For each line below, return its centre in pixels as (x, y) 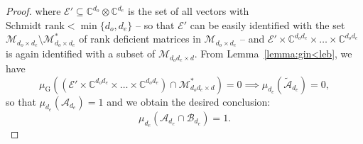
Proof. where (33, 11)
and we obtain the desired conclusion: (189, 101)
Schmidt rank (35, 26)
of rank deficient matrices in (140, 39)
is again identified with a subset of (81, 54)
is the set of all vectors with (189, 11)
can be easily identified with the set (267, 24)
